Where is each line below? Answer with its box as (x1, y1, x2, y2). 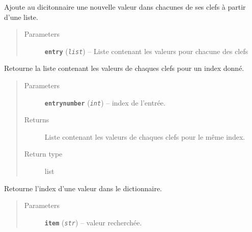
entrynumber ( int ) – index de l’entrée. (44, 97, 165, 108)
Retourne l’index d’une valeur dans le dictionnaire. (4, 183, 162, 193)
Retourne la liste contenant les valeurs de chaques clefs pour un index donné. (4, 63, 244, 73)
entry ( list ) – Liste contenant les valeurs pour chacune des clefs (44, 45, 248, 56)
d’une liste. (4, 11, 38, 22)
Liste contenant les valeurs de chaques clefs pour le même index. (44, 131, 245, 142)
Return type (24, 148, 63, 159)
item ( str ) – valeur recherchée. (44, 217, 142, 227)
